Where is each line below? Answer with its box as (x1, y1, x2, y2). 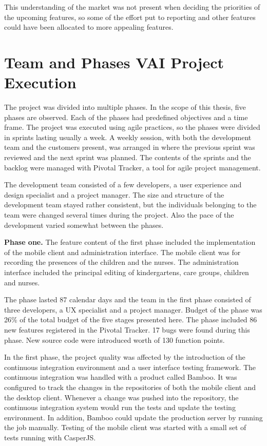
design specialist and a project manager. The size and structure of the (4, 189, 224, 200)
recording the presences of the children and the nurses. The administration (4, 257, 239, 267)
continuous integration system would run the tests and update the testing (4, 402, 236, 413)
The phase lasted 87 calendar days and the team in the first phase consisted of (4, 294, 251, 305)
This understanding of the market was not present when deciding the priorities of (4, 2, 260, 12)
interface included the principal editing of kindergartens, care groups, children (4, 267, 249, 277)
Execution (4, 72, 77, 93)
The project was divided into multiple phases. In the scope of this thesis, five (4, 102, 246, 112)
